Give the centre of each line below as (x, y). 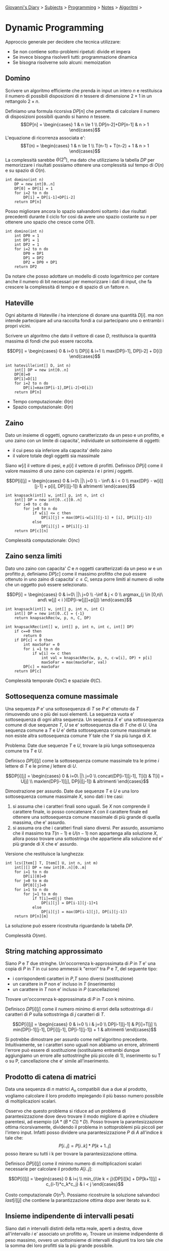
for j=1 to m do (40, 894)
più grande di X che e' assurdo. (45, 844)
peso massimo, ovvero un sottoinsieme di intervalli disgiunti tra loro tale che (84, 1240)
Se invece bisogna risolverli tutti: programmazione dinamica (75, 57)
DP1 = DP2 (34, 258)
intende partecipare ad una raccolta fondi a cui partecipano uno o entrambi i (84, 321)
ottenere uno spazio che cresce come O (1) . (50, 222)
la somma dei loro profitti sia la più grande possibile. (59, 1245)
